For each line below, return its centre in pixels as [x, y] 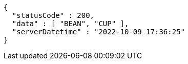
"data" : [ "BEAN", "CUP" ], [70, 24]
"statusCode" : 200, [53, 15]
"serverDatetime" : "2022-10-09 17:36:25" [99, 32]
